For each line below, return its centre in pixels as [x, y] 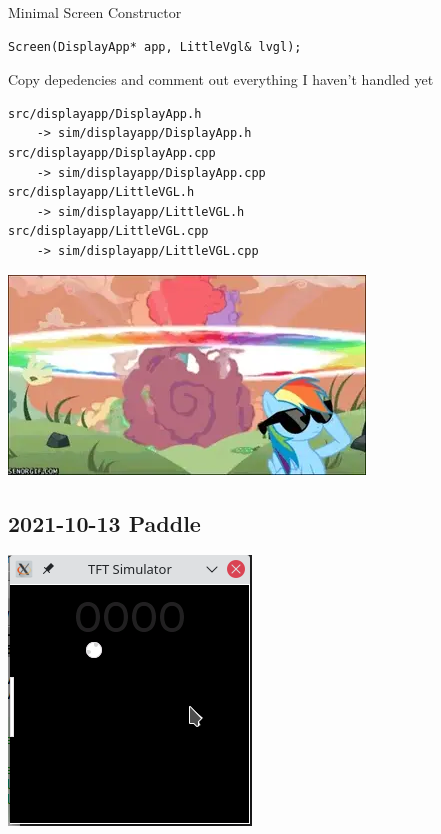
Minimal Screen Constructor [95, 12]
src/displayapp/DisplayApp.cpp [112, 152]
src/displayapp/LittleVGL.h [101, 192]
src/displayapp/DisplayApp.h [105, 113]
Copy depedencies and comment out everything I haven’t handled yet [221, 79]
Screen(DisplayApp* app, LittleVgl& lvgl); [155, 46]
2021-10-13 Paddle [104, 522]
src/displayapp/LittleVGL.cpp [108, 231]
